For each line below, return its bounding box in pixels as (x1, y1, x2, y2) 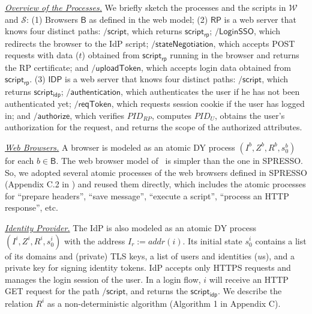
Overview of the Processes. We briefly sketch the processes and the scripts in (5, 1, 286, 13)
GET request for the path (5, 285, 100, 297)
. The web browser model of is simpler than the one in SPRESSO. (56, 154, 303, 166)
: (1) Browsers (26, 13, 78, 25)
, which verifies (70, 109, 124, 121)
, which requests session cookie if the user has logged (111, 97, 305, 110)
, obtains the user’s (215, 109, 285, 121)
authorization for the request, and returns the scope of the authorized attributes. (5, 121, 302, 133)
